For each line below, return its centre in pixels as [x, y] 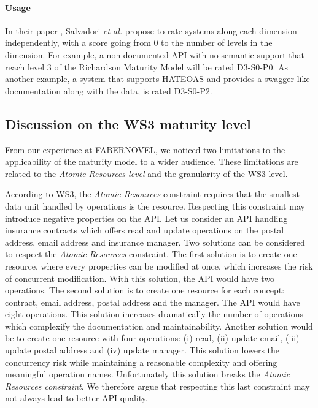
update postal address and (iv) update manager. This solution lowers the [142, 350]
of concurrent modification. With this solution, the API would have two [140, 278]
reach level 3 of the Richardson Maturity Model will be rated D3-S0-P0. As [146, 66]
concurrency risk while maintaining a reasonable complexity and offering [141, 362]
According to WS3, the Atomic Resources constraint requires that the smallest [152, 194]
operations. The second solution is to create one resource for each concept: [145, 290]
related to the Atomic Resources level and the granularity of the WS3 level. [146, 173]
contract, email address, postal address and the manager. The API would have [153, 302]
